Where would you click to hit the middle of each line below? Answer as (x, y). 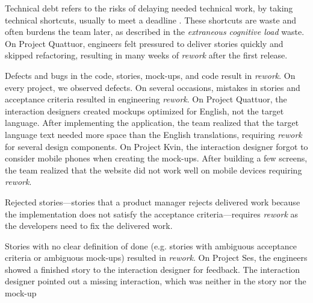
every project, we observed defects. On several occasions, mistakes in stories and (153, 87)
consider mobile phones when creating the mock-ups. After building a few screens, (156, 158)
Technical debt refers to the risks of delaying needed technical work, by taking (149, 8)
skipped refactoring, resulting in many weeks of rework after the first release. (146, 55)
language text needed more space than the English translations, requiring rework (153, 134)
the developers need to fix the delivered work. (89, 226)
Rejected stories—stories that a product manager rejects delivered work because (153, 201)
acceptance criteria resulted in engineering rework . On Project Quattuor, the (146, 99)
